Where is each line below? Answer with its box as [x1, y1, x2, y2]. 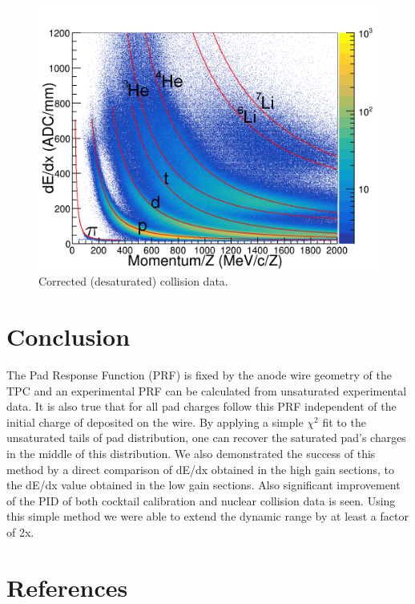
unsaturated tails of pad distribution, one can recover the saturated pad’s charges [6, 429, 406, 446]
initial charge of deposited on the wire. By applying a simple [6, 413, 304, 430]
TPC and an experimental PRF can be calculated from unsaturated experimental [6, 382, 407, 399]
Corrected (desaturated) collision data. [38, 273, 228, 290]
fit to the [322, 413, 366, 430]
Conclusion [6, 320, 131, 353]
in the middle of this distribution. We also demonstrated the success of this [6, 444, 376, 461]
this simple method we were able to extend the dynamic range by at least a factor [6, 508, 409, 525]
